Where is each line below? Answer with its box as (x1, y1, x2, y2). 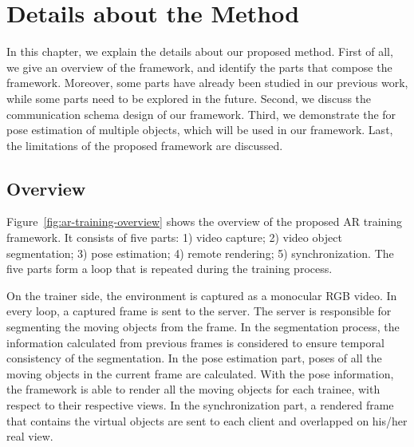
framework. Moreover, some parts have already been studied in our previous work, (6, 74, 408, 91)
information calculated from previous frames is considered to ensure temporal (6, 334, 384, 350)
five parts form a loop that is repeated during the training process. (6, 260, 333, 277)
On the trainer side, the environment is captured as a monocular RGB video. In (6, 287, 397, 303)
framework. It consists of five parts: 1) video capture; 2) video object (6, 229, 342, 246)
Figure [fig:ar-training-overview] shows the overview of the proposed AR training (6, 213, 402, 230)
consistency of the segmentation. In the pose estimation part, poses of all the (6, 350, 382, 366)
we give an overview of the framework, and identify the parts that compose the (6, 58, 392, 75)
